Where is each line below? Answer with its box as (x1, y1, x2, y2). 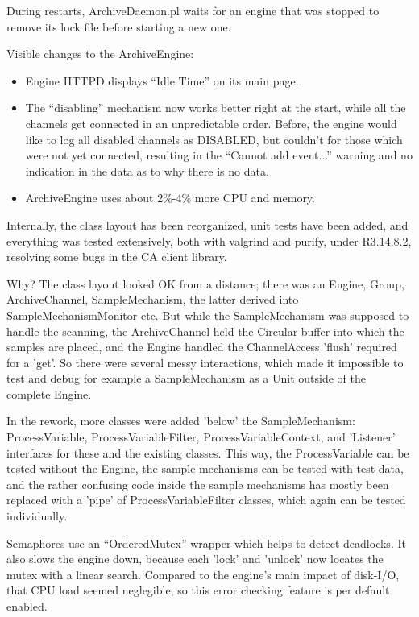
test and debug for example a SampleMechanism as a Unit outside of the (6, 370, 366, 387)
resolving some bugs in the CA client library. (6, 248, 227, 265)
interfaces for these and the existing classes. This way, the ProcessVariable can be (6, 444, 409, 461)
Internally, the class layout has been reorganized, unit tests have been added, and (6, 216, 409, 233)
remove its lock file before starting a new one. (6, 18, 231, 35)
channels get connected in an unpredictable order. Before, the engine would (25, 114, 397, 131)
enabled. (6, 598, 48, 614)
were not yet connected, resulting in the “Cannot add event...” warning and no (25, 147, 413, 164)
